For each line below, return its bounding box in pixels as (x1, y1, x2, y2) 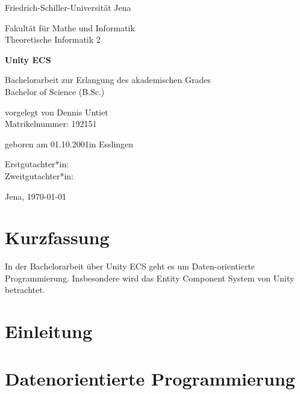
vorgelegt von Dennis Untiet (5, 105, 108, 118)
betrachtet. (5, 283, 45, 296)
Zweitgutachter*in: (5, 169, 73, 182)
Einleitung (5, 319, 93, 343)
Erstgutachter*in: (5, 158, 69, 170)
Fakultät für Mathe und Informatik (5, 21, 135, 34)
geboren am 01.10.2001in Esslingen (5, 137, 134, 150)
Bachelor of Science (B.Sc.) (5, 85, 105, 97)
